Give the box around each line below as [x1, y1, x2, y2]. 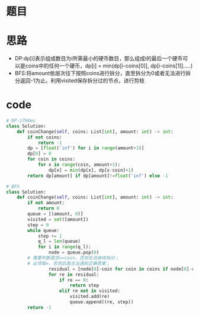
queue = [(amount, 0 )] [27, 211, 84, 217]
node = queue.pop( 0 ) [48, 249, 99, 256]
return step [69, 282, 99, 288]
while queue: [27, 227, 60, 233]
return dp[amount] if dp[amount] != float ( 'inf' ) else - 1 [27, 172, 168, 179]
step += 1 [37, 233, 62, 239]
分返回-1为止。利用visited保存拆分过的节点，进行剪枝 [14, 77, 145, 84]
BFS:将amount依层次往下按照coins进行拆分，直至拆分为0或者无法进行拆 [14, 70, 191, 77]
